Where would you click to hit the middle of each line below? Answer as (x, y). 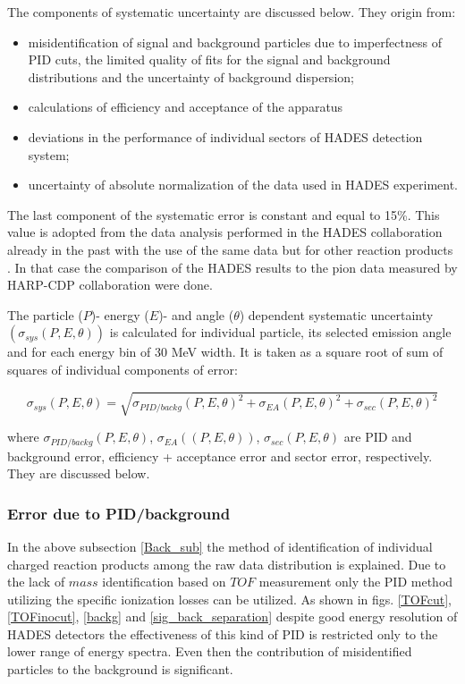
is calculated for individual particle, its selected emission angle (280, 332)
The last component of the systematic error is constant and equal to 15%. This (224, 214)
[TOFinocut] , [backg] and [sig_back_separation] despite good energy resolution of (232, 616)
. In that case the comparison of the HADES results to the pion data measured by (232, 267)
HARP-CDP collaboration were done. (110, 285)
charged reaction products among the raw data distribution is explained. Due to (227, 564)
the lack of (36, 582)
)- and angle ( (196, 314)
